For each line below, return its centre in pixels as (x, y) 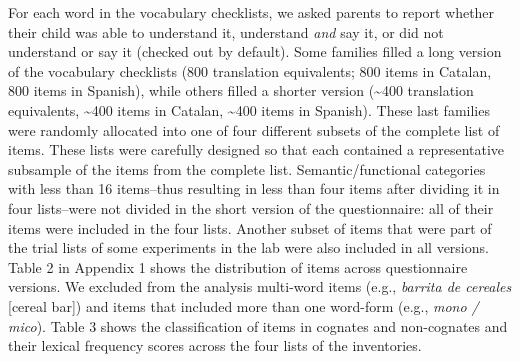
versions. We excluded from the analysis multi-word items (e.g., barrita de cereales (260, 286)
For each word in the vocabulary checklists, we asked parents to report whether (251, 12)
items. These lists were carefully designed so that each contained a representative (256, 149)
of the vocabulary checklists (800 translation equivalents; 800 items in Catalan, (250, 70)
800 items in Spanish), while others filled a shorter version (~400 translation (241, 90)
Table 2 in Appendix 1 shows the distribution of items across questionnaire (238, 266)
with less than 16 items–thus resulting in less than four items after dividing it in (254, 188)
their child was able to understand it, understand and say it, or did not (226, 31)
